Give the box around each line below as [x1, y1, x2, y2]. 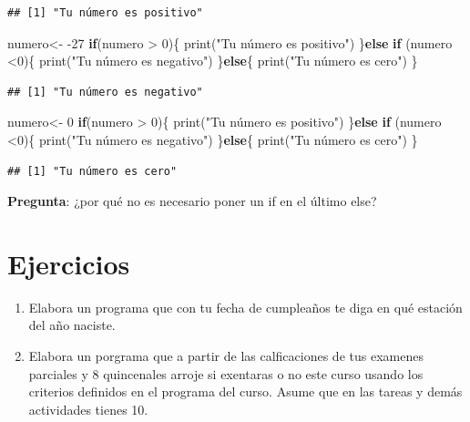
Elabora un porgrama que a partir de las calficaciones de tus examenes [28, 346, 424, 365]
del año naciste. [28, 315, 116, 335]
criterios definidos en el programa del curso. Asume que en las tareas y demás [28, 382, 463, 401]
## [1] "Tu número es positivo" [7, 6, 203, 19]
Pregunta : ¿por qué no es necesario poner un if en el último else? [7, 191, 377, 211]
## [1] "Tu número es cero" [7, 164, 178, 178]
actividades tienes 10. [28, 399, 148, 418]
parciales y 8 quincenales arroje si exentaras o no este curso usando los [28, 364, 424, 383]
